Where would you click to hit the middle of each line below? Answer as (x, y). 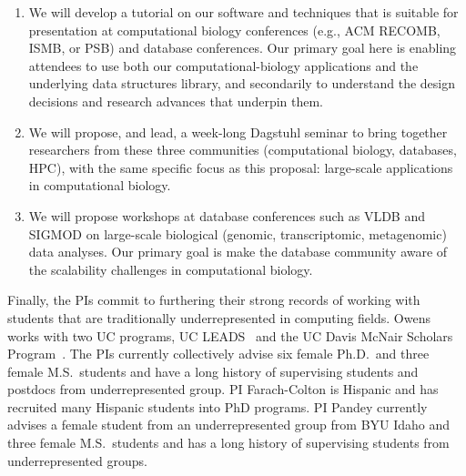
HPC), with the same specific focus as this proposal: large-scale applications (241, 167)
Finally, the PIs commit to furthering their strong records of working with (214, 300)
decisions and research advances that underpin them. (176, 101)
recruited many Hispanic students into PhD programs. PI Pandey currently (218, 406)
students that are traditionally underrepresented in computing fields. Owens (219, 317)
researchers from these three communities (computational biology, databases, (243, 150)
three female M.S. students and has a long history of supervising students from (228, 443)
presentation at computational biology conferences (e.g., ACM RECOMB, (234, 30)
